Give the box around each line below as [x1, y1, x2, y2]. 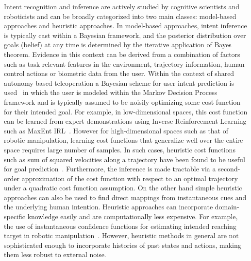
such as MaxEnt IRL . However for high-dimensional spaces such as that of [4, 125, 229, 135]
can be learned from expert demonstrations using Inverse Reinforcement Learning [4, 116, 247, 126]
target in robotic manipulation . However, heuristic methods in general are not [4, 230, 239, 241]
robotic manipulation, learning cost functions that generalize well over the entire [4, 135, 243, 145]
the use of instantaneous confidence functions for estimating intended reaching [4, 221, 236, 231]
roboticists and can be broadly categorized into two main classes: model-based [4, 11, 236, 21]
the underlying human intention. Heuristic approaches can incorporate [4, 202, 213, 212]
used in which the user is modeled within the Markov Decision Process [4, 87, 218, 97]
